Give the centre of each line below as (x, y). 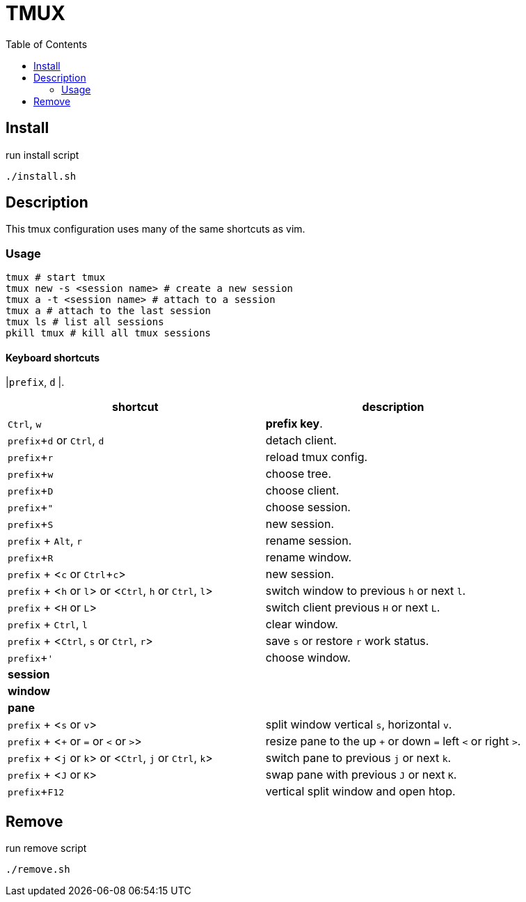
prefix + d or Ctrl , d (56, 441)
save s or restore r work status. (347, 641)
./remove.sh (38, 870)
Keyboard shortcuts (53, 357)
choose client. (302, 491)
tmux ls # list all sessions (85, 322)
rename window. (309, 558)
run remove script (46, 848)
